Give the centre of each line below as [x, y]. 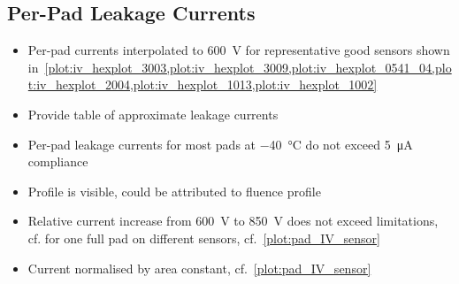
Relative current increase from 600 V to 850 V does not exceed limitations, [233, 221]
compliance [58, 161]
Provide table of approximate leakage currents [153, 114]
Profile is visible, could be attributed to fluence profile [174, 191]
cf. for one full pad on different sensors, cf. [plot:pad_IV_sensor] [204, 238]
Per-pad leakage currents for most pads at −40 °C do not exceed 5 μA [220, 144]
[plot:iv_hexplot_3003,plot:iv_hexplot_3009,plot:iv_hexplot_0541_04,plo [248, 67]
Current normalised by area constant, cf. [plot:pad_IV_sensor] [199, 268]
